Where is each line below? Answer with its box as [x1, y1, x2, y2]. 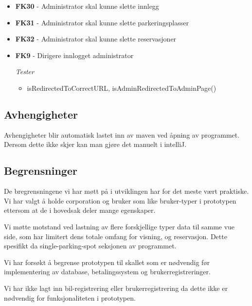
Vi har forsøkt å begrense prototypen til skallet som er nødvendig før [4, 257, 210, 267]
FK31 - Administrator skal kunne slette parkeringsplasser [15, 17, 189, 27]
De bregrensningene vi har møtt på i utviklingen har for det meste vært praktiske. [4, 186, 249, 196]
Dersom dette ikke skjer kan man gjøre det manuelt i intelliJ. [4, 139, 187, 149]
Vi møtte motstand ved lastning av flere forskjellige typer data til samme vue [4, 221, 235, 231]
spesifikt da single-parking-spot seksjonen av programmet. [4, 241, 177, 251]
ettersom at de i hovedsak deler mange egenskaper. [4, 205, 156, 215]
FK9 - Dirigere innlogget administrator [15, 50, 134, 60]
